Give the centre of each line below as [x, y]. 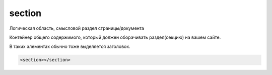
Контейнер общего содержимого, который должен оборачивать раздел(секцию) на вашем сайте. [115, 37]
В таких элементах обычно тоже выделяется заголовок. [70, 47]
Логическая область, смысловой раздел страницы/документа [77, 28]
